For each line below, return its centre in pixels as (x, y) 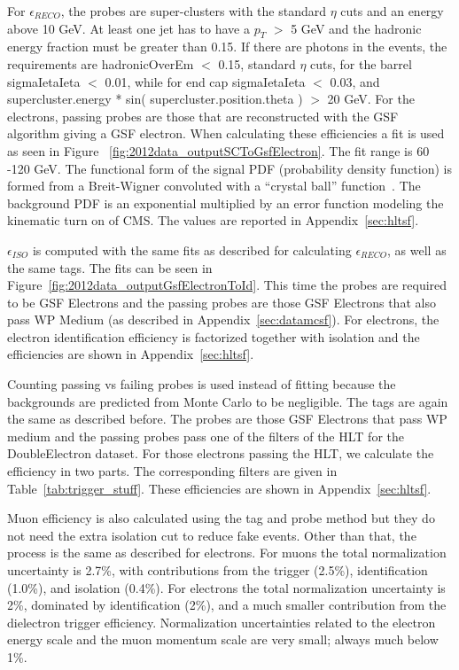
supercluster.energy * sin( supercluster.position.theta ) (155, 99)
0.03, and (355, 81)
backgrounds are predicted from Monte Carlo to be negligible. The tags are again (228, 401)
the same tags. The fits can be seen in (110, 267)
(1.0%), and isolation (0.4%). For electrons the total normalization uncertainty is (226, 587)
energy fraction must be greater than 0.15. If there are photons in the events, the (227, 47)
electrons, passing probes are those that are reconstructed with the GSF (203, 116)
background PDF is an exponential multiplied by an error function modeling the (226, 203)
